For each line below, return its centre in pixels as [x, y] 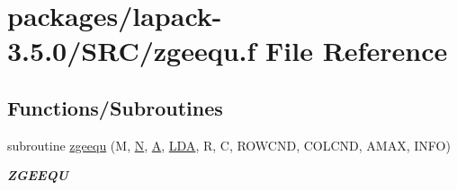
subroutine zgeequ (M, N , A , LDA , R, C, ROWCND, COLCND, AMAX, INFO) [229, 145]
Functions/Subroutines [115, 107]
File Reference [357, 51]
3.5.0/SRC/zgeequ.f [132, 51]
